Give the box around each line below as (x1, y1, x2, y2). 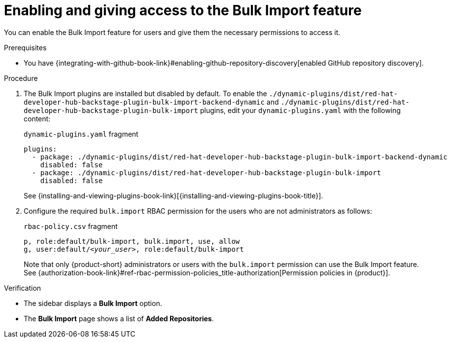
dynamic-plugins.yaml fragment (24, 129, 139, 138)
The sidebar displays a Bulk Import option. (24, 299, 162, 307)
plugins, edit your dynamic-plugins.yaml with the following (200, 106, 401, 114)
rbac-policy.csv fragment (24, 222, 118, 230)
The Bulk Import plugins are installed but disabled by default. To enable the (24, 89, 267, 98)
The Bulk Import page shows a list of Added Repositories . (24, 314, 214, 323)
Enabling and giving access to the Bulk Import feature (4, 2, 362, 19)
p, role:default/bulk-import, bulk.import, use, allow (24, 237, 240, 245)
